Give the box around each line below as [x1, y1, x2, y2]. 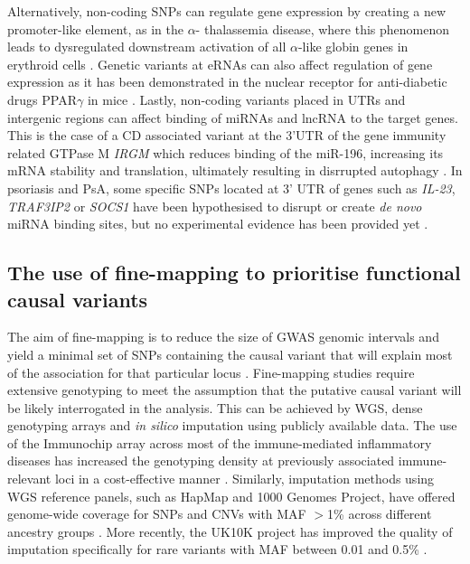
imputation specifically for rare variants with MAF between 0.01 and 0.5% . [7, 540, 428, 559]
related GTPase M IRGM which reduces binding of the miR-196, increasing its [7, 143, 444, 162]
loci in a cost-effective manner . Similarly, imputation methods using [54, 469, 435, 488]
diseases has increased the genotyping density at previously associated [7, 451, 395, 470]
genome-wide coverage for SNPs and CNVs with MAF [7, 504, 306, 523]
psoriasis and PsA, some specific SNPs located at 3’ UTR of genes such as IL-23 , [7, 178, 456, 197]
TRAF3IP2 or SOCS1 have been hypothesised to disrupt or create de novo [7, 196, 422, 215]
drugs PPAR [7, 89, 77, 108]
